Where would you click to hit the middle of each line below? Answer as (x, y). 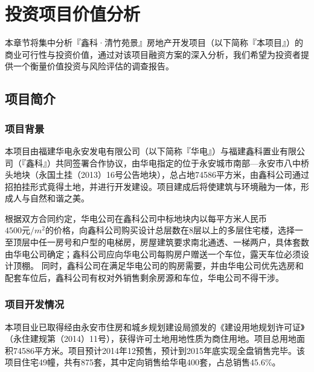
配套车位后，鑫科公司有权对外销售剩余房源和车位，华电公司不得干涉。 (144, 277)
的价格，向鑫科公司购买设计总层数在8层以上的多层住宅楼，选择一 (174, 230)
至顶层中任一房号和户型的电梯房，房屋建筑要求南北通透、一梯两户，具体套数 (157, 242)
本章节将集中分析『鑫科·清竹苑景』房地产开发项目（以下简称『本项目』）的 (154, 43)
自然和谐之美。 (59, 198)
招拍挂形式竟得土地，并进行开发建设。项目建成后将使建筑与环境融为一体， (153, 186)
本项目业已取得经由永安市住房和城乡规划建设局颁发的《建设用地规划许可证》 (155, 326)
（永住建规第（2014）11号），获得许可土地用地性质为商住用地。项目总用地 (151, 339)
